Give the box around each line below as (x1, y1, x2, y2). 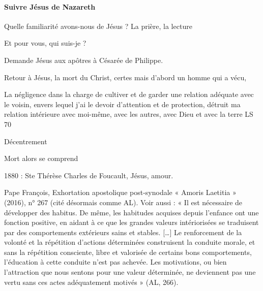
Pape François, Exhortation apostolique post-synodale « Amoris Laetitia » (4, 187, 237, 198)
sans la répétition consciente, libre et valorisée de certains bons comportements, (4, 246, 252, 257)
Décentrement (4, 136, 47, 146)
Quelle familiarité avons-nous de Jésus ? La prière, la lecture (4, 20, 192, 31)
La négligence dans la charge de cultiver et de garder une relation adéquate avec (4, 89, 254, 100)
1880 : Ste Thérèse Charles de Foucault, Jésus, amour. (4, 170, 173, 180)
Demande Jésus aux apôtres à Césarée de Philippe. (4, 54, 163, 65)
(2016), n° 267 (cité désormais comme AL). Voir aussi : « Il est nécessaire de (4, 197, 243, 207)
